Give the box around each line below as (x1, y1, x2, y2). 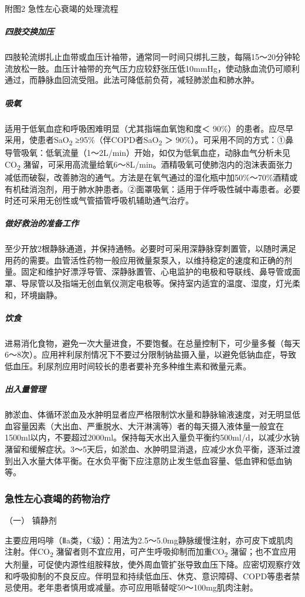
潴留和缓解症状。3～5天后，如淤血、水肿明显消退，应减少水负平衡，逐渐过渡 (5, 442, 300, 455)
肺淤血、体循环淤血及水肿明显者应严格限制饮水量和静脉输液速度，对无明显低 (5, 408, 300, 421)
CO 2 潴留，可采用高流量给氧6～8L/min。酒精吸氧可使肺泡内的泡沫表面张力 (5, 158, 293, 172)
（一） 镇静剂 (5, 513, 57, 526)
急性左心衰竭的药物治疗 (5, 491, 110, 505)
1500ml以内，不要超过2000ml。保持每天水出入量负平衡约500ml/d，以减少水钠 (5, 431, 300, 443)
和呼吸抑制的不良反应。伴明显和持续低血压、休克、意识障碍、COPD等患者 (5, 569, 292, 582)
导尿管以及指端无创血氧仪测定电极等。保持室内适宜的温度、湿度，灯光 (21, 277, 292, 289)
